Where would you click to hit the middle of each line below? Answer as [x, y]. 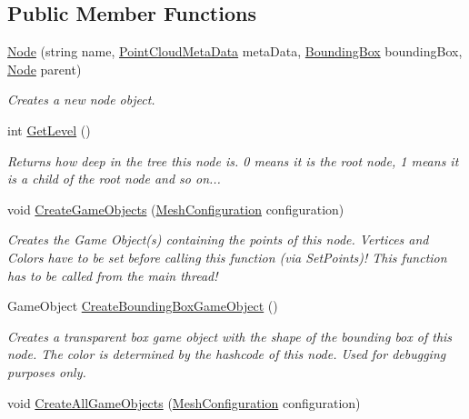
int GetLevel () [49, 130]
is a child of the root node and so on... [114, 179]
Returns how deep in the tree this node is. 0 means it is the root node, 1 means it [233, 160]
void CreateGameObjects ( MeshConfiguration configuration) [176, 209]
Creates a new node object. [81, 100]
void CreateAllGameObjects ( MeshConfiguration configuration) [184, 402]
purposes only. [47, 371]
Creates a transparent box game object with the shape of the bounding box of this [230, 336]
